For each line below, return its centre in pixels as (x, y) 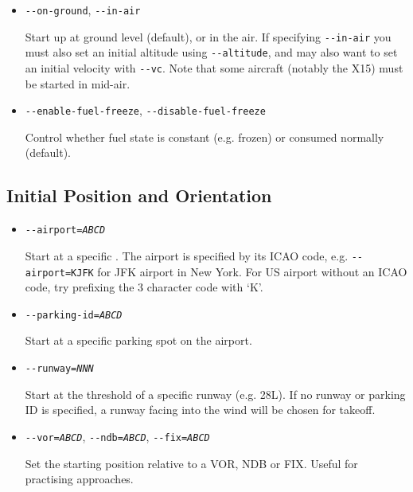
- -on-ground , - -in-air (83, 10)
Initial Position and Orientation (139, 195)
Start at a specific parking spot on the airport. (138, 340)
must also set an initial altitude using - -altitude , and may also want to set (211, 52)
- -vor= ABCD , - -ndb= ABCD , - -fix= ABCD (117, 436)
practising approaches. (79, 479)
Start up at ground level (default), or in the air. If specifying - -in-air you (208, 36)
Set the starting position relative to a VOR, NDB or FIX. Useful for (191, 463)
